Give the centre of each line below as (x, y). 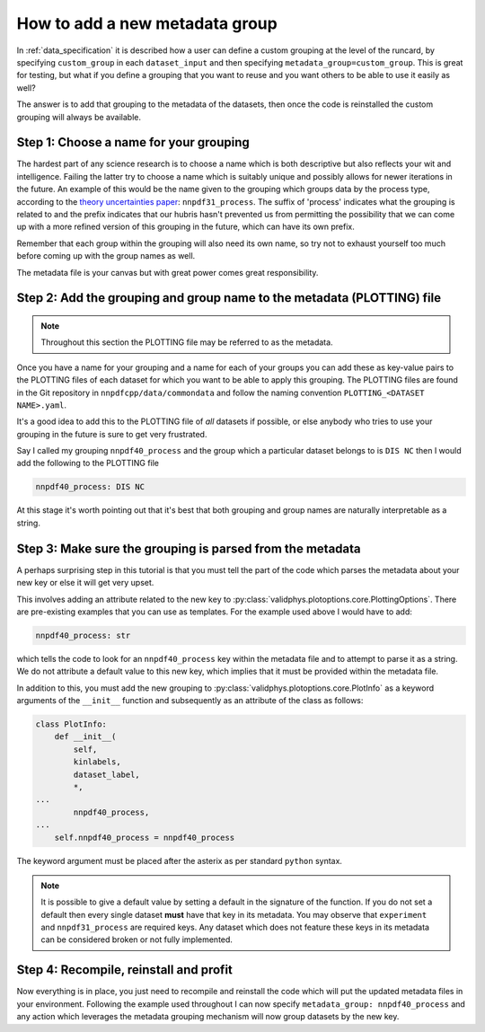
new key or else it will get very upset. (85, 583)
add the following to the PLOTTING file (88, 463)
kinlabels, (97, 762)
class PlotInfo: (71, 724)
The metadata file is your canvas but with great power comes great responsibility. (168, 272)
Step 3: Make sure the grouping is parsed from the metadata (189, 548)
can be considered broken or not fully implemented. (137, 939)
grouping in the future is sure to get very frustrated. (112, 434)
